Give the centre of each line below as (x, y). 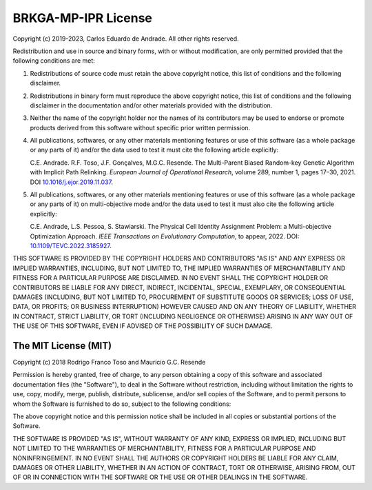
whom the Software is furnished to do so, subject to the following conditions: (122, 404)
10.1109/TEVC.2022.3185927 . (71, 245)
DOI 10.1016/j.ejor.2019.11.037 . (72, 182)
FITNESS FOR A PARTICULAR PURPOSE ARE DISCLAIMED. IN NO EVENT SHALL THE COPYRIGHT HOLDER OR (170, 278)
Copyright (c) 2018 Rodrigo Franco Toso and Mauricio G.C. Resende (109, 362)
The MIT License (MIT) (62, 346)
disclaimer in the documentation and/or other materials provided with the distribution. (151, 105)
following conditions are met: (54, 61)
